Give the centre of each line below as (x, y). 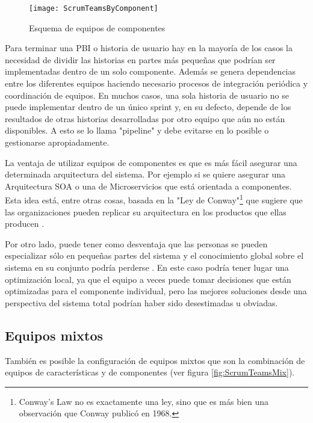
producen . (25, 224)
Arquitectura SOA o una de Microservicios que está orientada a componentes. (148, 186)
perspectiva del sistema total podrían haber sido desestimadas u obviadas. (141, 302)
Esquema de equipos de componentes (97, 27)
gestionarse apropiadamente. (57, 142)
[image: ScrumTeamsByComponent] (94, 8)
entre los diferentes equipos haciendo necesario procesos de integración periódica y (156, 83)
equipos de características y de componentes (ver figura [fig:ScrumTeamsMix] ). (150, 372)
